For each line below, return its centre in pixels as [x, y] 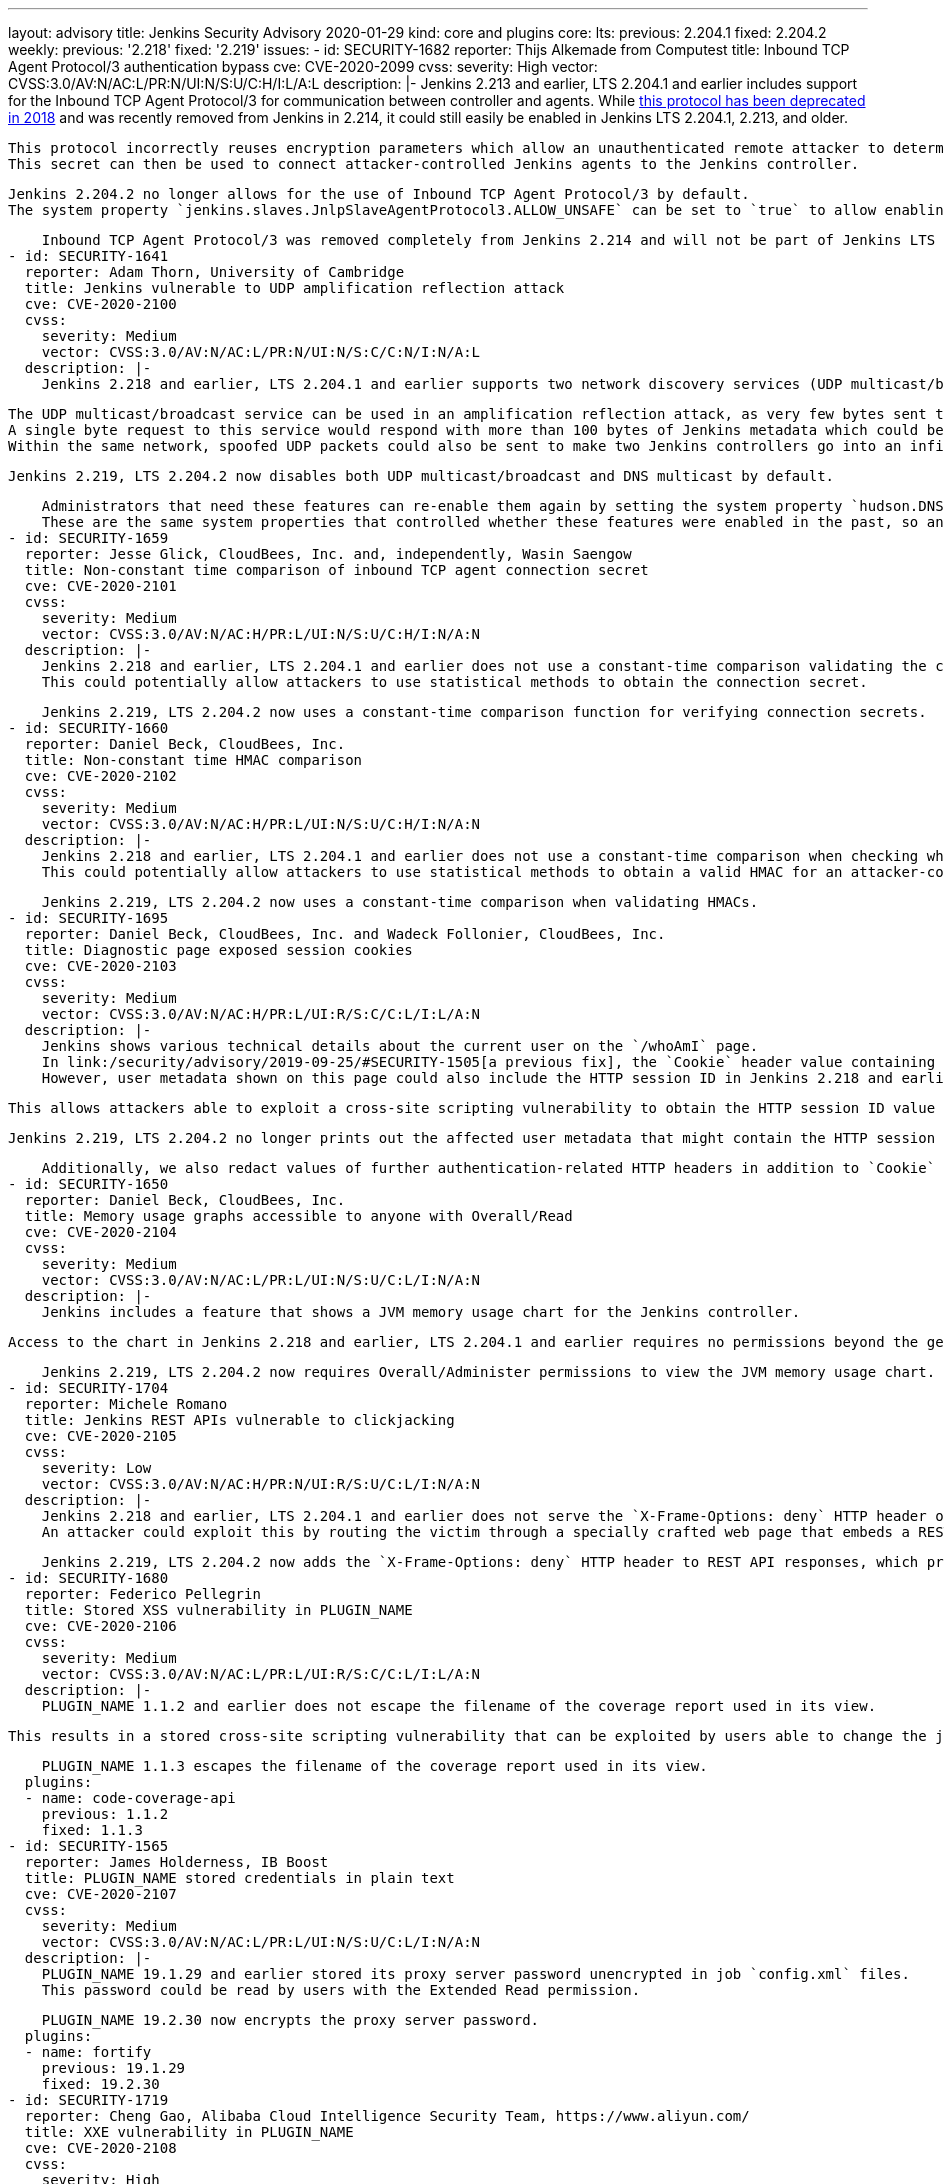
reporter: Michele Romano [126, 1404]
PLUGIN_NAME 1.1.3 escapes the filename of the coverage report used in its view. [374, 1766]
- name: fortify [88, 2052]
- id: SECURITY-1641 [88, 256]
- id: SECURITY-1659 [88, 538]
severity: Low [96, 1468]
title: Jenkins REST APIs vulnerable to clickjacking [239, 1420]
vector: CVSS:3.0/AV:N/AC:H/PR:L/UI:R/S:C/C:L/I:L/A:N [261, 1014]
